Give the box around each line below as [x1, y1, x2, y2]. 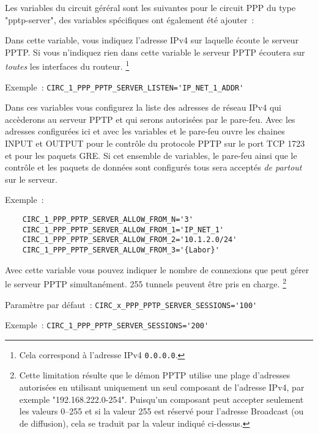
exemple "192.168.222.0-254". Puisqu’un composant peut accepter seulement [19, 392, 304, 405]
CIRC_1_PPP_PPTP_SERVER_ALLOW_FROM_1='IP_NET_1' [22, 225, 224, 234]
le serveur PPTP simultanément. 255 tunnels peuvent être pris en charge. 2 [5, 276, 286, 290]
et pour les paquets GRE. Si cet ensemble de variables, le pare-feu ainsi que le [5, 149, 297, 161]
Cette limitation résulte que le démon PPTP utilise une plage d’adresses [19, 369, 290, 381]
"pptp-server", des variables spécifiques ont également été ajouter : [5, 13, 254, 26]
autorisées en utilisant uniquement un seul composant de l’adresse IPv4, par [19, 381, 305, 394]
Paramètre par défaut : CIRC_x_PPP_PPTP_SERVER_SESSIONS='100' [5, 298, 257, 311]
